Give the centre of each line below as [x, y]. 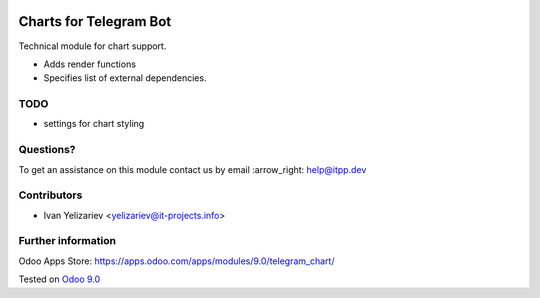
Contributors [50, 195]
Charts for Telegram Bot [95, 21]
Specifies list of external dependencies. [125, 78]
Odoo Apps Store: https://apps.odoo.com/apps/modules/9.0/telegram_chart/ [176, 261]
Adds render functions [90, 64]
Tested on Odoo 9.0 [59, 279]
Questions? [47, 150]
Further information [67, 241]
